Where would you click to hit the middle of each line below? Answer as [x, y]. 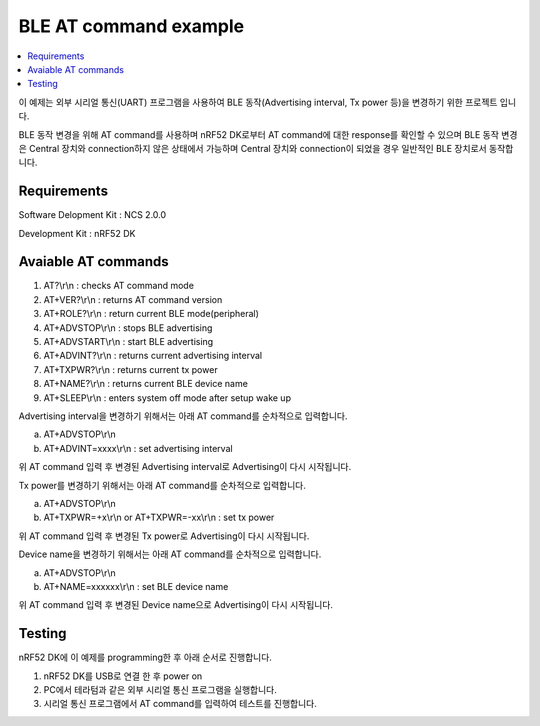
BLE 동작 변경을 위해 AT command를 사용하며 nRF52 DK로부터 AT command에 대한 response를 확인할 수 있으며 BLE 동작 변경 [268, 134]
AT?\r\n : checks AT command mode [119, 286]
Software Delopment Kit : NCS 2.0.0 [92, 215]
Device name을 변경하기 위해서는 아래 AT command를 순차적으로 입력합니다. [170, 554]
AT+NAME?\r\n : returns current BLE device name [146, 384]
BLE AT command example [131, 26]
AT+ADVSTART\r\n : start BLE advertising [128, 342]
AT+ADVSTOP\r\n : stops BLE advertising [128, 327]
